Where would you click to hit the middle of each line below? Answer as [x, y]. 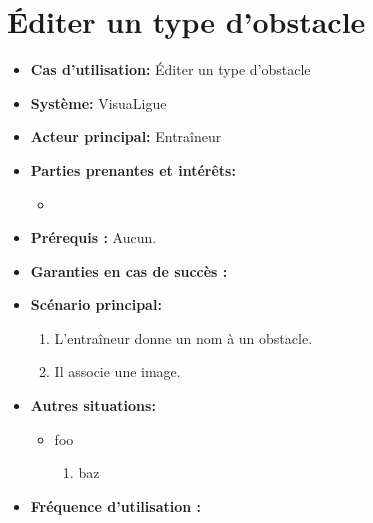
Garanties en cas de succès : [129, 270]
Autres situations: [93, 405]
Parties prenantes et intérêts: [133, 169]
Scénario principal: [96, 304]
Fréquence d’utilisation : [116, 505]
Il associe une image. [117, 371]
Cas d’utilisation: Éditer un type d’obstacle [170, 69]
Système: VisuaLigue [98, 102]
